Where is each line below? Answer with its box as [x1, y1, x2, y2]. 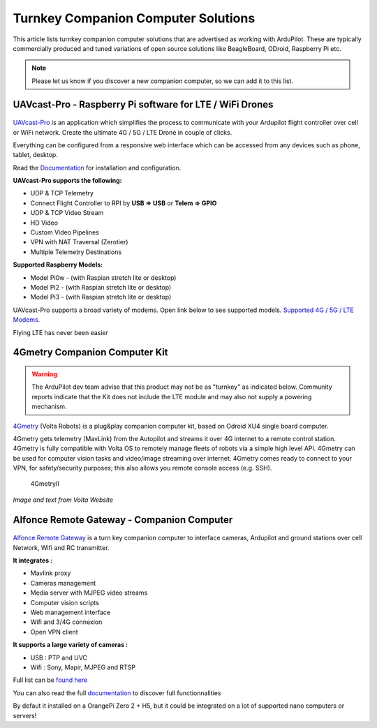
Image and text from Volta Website [13, 496, 114, 504]
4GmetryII [30, 480, 59, 488]
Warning [31, 370, 57, 378]
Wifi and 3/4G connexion [30, 618, 103, 626]
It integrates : [13, 556, 53, 565]
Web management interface [30, 608, 111, 616]
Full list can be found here [13, 676, 88, 684]
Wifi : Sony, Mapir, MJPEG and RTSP [30, 663, 136, 671]
